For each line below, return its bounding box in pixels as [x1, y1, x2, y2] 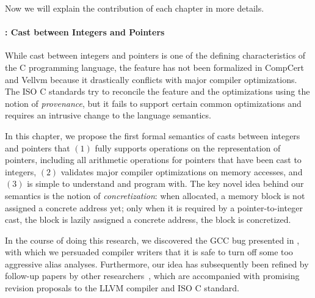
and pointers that [5, 141, 70, 154]
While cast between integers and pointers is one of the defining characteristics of [5, 49, 306, 62]
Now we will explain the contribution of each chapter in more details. [5, 2, 264, 14]
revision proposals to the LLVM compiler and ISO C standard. [5, 282, 239, 294]
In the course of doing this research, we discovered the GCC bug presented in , [5, 233, 300, 246]
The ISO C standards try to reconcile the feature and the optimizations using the [5, 85, 310, 98]
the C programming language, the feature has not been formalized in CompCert [5, 60, 304, 73]
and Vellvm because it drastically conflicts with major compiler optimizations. [5, 73, 297, 85]
